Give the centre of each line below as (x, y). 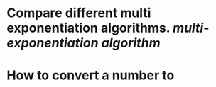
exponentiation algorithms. (88, 28)
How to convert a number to (91, 75)
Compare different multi (79, 13)
